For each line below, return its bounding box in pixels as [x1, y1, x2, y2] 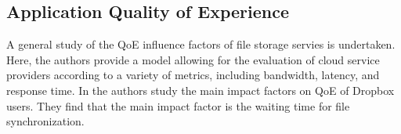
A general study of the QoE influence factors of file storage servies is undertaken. [6, 36, 396, 53]
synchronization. [6, 113, 85, 129]
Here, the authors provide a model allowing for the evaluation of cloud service [6, 51, 380, 67]
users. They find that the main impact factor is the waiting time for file [6, 97, 350, 114]
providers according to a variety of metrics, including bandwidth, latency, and [6, 67, 380, 83]
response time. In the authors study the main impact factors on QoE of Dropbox [6, 81, 395, 98]
